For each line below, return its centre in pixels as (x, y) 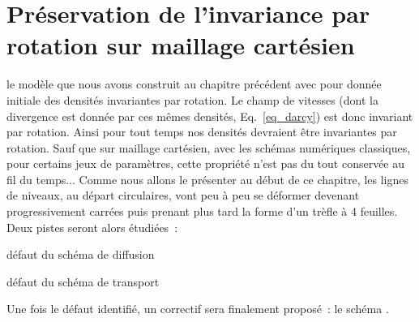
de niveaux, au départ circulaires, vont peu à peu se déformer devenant (183, 195)
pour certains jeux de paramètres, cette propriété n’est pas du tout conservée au (206, 163)
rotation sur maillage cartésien (181, 45)
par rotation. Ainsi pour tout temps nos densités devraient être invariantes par (202, 132)
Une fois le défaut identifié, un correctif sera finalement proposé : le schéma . (198, 309)
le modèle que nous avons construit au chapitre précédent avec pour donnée (194, 84)
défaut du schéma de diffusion (81, 254)
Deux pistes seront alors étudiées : (92, 227)
